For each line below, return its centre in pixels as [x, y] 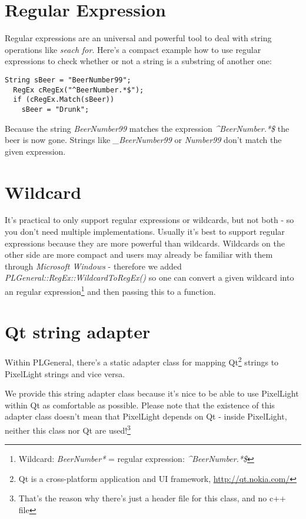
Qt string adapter [78, 332]
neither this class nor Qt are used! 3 [68, 429]
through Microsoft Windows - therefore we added [93, 266]
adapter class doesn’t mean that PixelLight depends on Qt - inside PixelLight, [146, 416]
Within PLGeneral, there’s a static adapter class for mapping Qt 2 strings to [142, 361]
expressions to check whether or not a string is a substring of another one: [138, 61]
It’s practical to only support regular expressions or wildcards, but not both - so [149, 220]
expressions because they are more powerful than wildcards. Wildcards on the [145, 243]
